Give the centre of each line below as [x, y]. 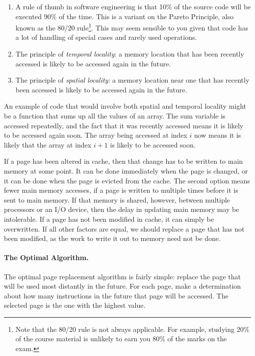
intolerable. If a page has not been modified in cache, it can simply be [109, 219]
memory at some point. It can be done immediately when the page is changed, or [126, 170]
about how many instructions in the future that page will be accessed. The [116, 295]
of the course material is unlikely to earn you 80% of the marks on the [121, 339]
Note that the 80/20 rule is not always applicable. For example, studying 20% [132, 329]
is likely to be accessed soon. [153, 144]
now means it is [217, 135]
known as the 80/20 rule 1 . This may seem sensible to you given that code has [132, 27]
